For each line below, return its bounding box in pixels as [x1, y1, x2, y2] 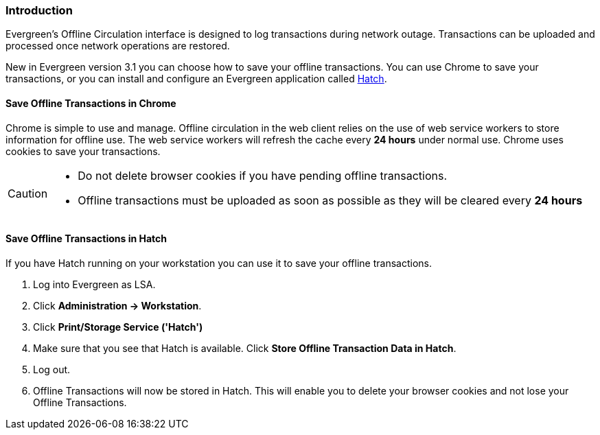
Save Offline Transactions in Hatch [5, 233, 168, 245]
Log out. [33, 363, 71, 375]
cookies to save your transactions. [5, 145, 161, 157]
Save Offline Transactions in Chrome [5, 97, 176, 109]
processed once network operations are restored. [5, 40, 230, 52]
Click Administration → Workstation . [33, 299, 202, 311]
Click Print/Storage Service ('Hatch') [33, 320, 203, 333]
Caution [8, 186, 48, 200]
